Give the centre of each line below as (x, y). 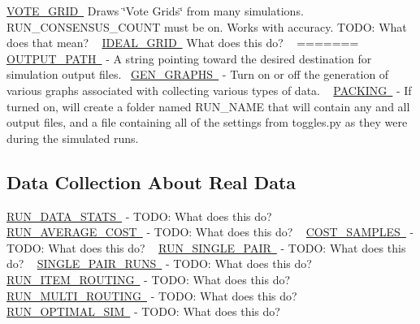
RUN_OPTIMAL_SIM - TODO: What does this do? (143, 311)
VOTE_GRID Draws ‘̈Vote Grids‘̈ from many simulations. (155, 11)
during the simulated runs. (73, 138)
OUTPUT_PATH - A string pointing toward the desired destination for (189, 58)
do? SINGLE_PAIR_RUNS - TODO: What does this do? (159, 264)
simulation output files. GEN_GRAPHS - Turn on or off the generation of (198, 74)
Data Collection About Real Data (152, 181)
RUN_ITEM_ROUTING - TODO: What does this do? (149, 279)
